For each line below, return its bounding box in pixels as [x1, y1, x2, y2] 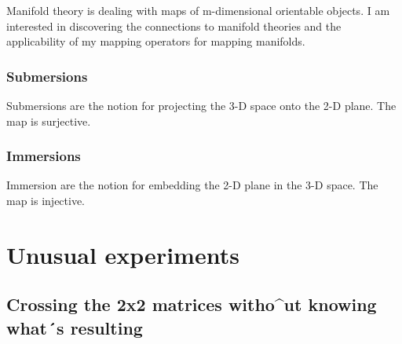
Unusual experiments [6, 238, 239, 270]
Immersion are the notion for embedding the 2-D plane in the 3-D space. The [6, 177, 378, 193]
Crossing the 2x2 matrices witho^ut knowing [6, 292, 377, 317]
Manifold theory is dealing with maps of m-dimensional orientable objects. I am [6, 2, 390, 18]
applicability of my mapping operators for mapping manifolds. [6, 33, 305, 49]
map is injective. [6, 192, 86, 208]
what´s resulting [6, 315, 143, 339]
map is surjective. [6, 112, 91, 129]
